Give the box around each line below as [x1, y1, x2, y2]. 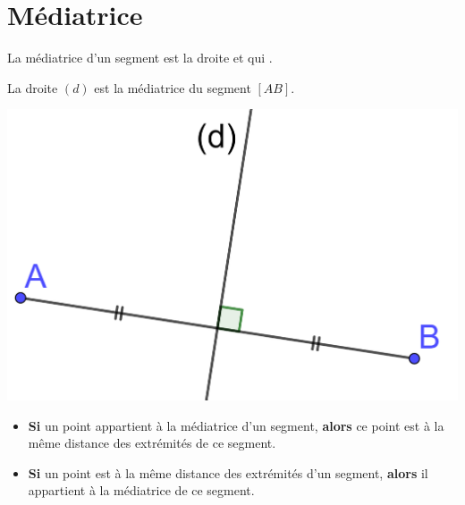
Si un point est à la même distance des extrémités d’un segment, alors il [28, 463, 428, 482]
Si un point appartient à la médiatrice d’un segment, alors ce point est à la [28, 416, 444, 434]
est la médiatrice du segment [94, 78, 251, 97]
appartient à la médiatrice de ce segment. [28, 481, 255, 500]
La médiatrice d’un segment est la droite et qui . [7, 48, 273, 67]
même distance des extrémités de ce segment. [28, 433, 276, 452]
